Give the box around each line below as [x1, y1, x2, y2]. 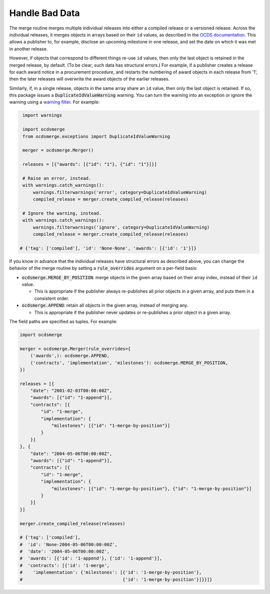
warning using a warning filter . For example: [9, 99, 100, 105]
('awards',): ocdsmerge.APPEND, [30, 353, 110, 359]
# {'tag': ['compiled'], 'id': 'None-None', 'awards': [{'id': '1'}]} [19, 245, 197, 251]
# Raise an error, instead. [22, 175, 91, 181]
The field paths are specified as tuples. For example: [9, 318, 117, 324]
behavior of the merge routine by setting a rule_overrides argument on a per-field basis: [9, 265, 197, 271]
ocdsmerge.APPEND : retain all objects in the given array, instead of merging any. [21, 302, 188, 308]
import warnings [22, 112, 62, 118]
